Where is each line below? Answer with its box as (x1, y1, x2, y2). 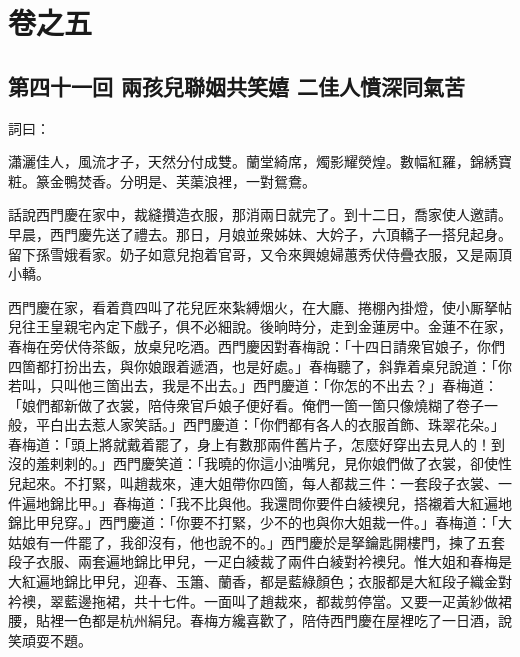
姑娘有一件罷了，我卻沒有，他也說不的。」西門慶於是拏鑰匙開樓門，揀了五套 (8, 531, 505, 552)
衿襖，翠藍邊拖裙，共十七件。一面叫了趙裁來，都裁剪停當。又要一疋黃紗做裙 (8, 590, 512, 611)
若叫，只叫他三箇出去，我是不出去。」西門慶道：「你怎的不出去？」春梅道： (8, 375, 498, 396)
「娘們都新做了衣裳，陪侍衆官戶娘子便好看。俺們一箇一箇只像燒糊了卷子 (8, 394, 484, 415)
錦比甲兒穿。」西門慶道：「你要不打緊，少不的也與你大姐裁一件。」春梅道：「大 (8, 512, 512, 533)
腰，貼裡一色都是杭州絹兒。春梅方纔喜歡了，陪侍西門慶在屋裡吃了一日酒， (8, 610, 498, 631)
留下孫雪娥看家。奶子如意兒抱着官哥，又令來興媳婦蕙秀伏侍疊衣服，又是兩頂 (8, 243, 512, 264)
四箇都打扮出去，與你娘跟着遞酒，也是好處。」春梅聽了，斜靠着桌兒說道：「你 (8, 355, 512, 376)
